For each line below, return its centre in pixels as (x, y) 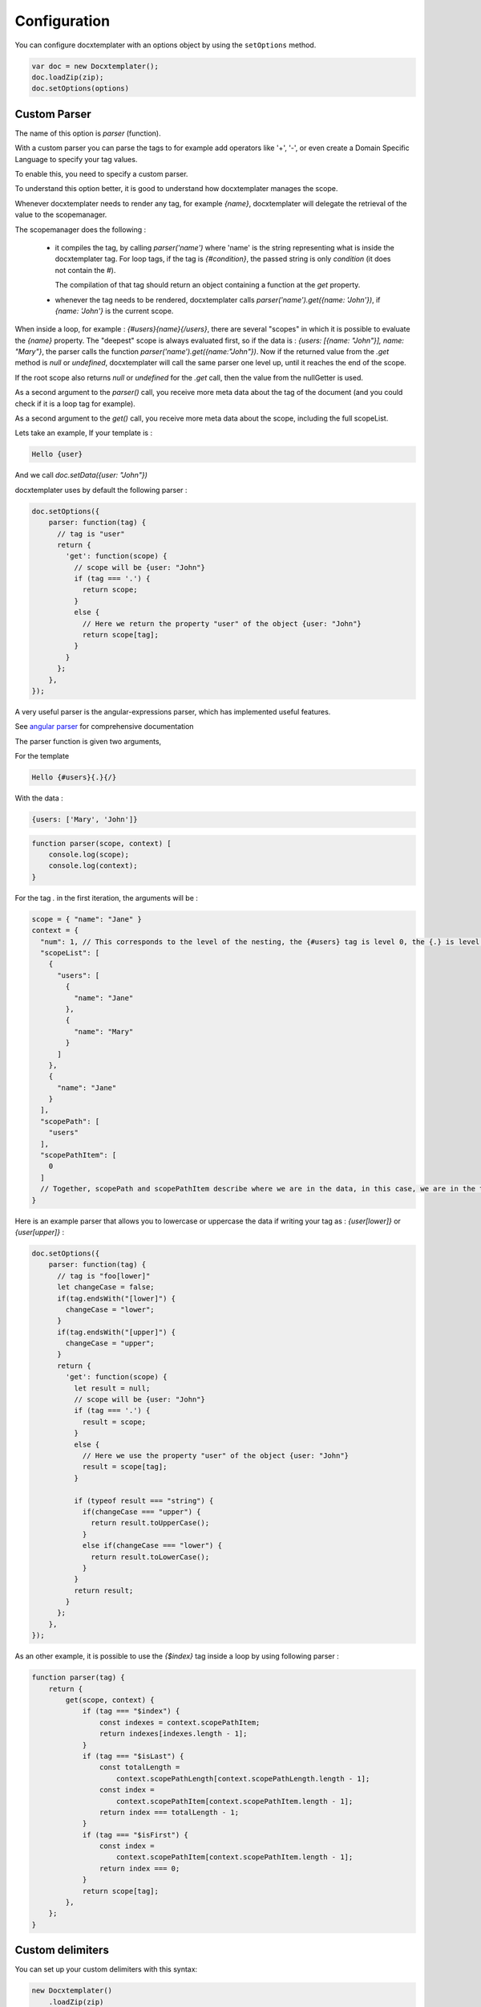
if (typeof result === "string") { (143, 1500)
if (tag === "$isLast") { (133, 1756)
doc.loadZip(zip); (68, 77)
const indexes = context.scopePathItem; (180, 1722)
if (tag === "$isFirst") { (135, 1835)
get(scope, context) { (110, 1700)
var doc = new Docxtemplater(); (95, 66)
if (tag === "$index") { (131, 1711)
